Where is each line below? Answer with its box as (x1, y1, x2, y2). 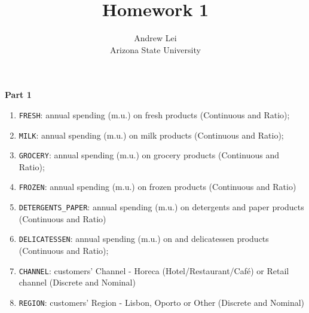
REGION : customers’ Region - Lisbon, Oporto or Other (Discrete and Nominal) (19, 296, 305, 308)
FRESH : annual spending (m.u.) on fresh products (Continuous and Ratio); (19, 108, 290, 121)
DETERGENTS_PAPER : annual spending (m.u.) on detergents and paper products (19, 201, 304, 213)
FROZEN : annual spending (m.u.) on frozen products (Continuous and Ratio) (19, 180, 296, 193)
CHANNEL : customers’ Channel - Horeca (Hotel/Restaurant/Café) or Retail (19, 264, 289, 277)
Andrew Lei (134, 32, 177, 44)
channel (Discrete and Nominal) (19, 276, 136, 289)
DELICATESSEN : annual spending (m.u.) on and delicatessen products (19, 232, 269, 245)
